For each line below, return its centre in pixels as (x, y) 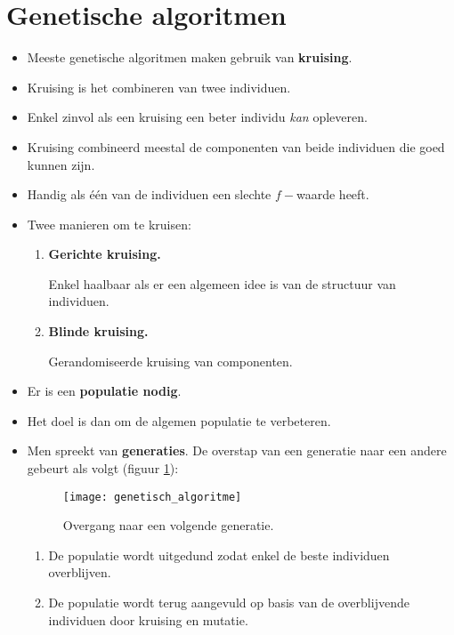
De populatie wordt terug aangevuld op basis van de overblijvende (229, 603)
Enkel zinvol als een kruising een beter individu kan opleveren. (197, 117)
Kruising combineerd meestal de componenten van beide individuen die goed (236, 146)
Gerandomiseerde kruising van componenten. (170, 361)
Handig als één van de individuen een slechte (149, 194)
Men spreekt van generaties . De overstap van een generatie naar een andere (237, 450)
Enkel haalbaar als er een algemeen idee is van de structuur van (222, 283)
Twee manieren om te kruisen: (109, 224)
